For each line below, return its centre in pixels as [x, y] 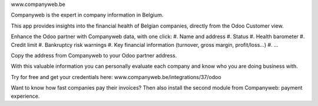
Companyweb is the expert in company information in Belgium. [87, 15]
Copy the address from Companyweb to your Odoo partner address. [94, 55]
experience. [25, 96]
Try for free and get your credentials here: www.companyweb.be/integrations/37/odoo [116, 77]
